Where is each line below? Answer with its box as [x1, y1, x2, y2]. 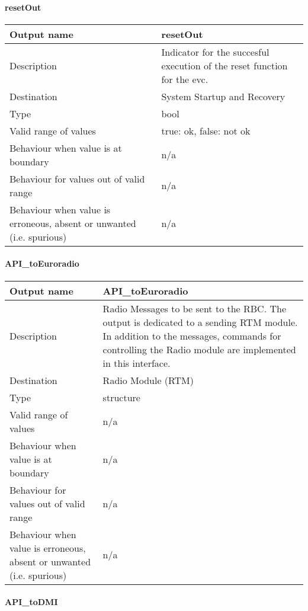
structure [102, 390, 140, 404]
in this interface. [102, 356, 171, 370]
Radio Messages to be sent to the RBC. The [102, 301, 287, 315]
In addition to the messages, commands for [102, 328, 281, 343]
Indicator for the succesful [161, 44, 269, 59]
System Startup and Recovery [161, 89, 285, 103]
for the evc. [161, 72, 208, 86]
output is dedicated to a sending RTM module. [102, 315, 298, 329]
